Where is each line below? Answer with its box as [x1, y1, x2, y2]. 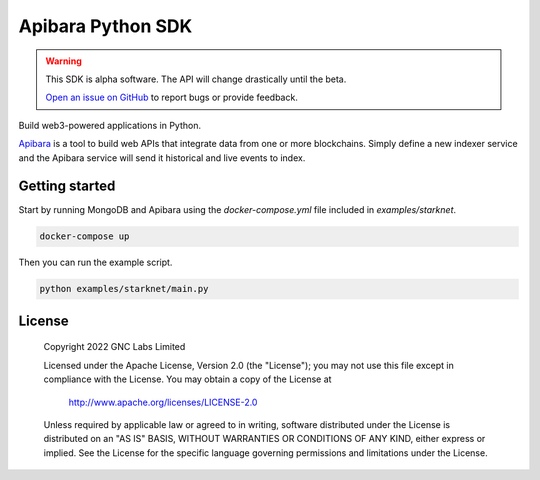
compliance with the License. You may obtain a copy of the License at [43, 373, 332, 385]
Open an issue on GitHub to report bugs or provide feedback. [45, 91, 299, 104]
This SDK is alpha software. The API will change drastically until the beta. [45, 73, 347, 85]
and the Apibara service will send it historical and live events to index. [18, 151, 306, 164]
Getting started [18, 178, 116, 195]
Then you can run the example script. [18, 256, 173, 269]
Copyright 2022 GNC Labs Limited [43, 341, 186, 353]
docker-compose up [39, 231, 130, 242]
